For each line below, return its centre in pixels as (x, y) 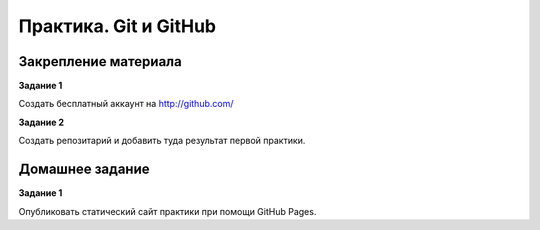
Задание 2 (41, 122)
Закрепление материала (100, 61)
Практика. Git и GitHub (117, 26)
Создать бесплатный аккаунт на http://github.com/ (126, 104)
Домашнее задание (84, 169)
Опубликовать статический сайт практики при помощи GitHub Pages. (167, 211)
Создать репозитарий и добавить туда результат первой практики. (162, 141)
